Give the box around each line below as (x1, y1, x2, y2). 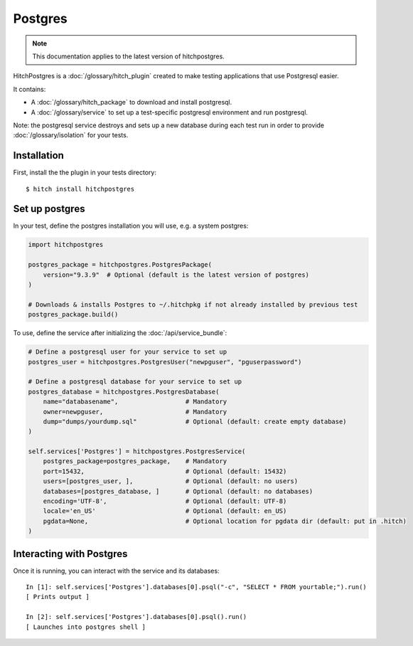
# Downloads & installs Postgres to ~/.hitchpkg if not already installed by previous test (28, 300, 358, 309)
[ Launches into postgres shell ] (26, 623, 146, 631)
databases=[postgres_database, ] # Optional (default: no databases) (43, 487, 313, 495)
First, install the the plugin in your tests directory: (13, 168, 156, 177)
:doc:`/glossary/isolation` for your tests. (13, 131, 129, 139)
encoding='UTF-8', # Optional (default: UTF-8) (43, 497, 287, 505)
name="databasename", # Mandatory (43, 398, 227, 406)
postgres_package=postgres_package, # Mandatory (43, 457, 227, 465)
